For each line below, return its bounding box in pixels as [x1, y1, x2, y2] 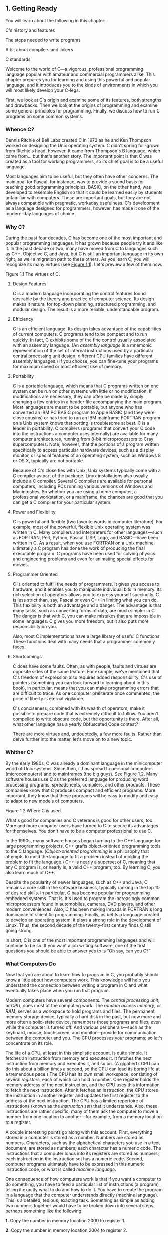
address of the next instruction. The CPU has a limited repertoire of [5, 1098, 144, 1104]
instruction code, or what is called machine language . [5, 1166, 116, 1172]
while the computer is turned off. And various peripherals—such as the [5, 1024, 151, 1030]
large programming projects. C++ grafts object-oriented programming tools [5, 843, 161, 849]
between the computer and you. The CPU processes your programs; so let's [5, 1035, 163, 1041]
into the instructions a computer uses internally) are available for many [12, 431, 158, 437]
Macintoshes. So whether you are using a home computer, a [12, 489, 137, 495]
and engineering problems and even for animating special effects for [12, 556, 154, 562]
